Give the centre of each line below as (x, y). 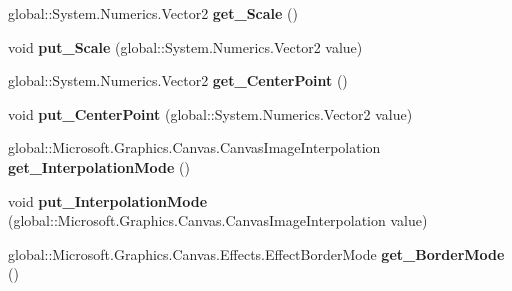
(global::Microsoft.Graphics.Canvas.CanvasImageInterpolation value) (218, 220)
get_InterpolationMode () (99, 166)
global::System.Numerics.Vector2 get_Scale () (153, 13)
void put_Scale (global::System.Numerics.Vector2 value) (185, 46)
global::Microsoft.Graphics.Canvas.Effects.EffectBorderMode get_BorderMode (256, 253)
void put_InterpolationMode (108, 200)
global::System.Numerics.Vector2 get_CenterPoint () (178, 80)
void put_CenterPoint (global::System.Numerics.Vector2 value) (210, 113)
